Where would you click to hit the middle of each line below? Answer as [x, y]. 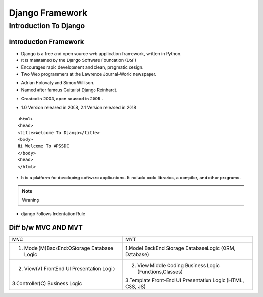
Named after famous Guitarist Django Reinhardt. [69, 90]
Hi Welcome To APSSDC [43, 146]
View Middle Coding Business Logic [178, 266]
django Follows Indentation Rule [53, 214]
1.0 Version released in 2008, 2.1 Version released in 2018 [79, 108]
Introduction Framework [47, 42]
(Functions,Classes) [160, 272]
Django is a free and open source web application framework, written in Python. [102, 53]
